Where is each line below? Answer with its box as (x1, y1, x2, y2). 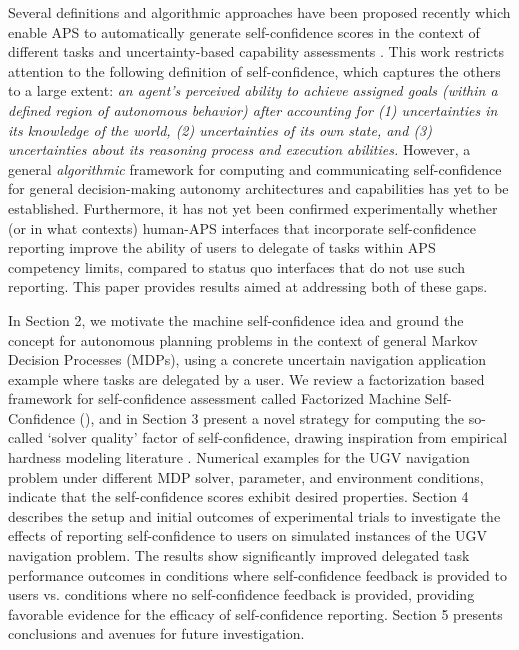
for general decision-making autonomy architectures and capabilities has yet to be (8, 178, 509, 199)
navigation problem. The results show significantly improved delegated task (8, 545, 470, 566)
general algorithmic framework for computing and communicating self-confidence (8, 158, 502, 179)
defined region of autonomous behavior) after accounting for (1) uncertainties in (8, 99, 498, 120)
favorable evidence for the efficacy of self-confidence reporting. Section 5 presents (8, 603, 503, 624)
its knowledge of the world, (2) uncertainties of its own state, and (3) (8, 119, 433, 140)
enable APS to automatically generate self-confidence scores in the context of (8, 21, 480, 42)
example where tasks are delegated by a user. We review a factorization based (8, 368, 485, 389)
